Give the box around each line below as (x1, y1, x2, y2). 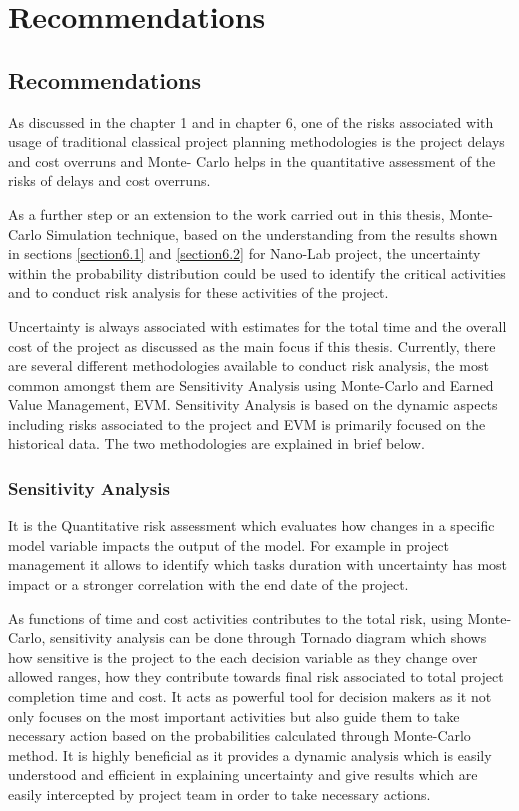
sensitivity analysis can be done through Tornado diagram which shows (50, 627, 487, 648)
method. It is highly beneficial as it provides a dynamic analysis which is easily (8, 744, 492, 765)
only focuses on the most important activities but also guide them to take (8, 705, 460, 726)
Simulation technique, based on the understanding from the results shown (46, 223, 498, 244)
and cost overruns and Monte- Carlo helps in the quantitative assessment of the (8, 150, 496, 171)
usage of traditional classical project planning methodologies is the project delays (8, 131, 505, 152)
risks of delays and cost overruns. (8, 170, 211, 191)
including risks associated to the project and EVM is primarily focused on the (8, 413, 486, 434)
